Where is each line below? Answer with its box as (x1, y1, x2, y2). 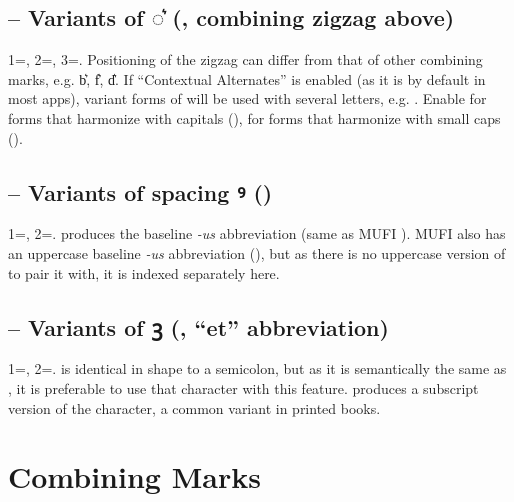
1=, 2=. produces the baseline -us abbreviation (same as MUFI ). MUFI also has (8, 223, 506, 244)
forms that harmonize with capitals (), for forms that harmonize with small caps (8, 107, 501, 128)
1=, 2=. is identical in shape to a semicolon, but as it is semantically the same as (8, 358, 507, 379)
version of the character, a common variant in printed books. (8, 397, 381, 418)
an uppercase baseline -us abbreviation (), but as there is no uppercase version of (8, 242, 506, 263)
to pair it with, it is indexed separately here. (8, 262, 280, 283)
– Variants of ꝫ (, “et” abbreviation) (8, 311, 389, 342)
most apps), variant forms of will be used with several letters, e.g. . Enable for (8, 88, 487, 109)
